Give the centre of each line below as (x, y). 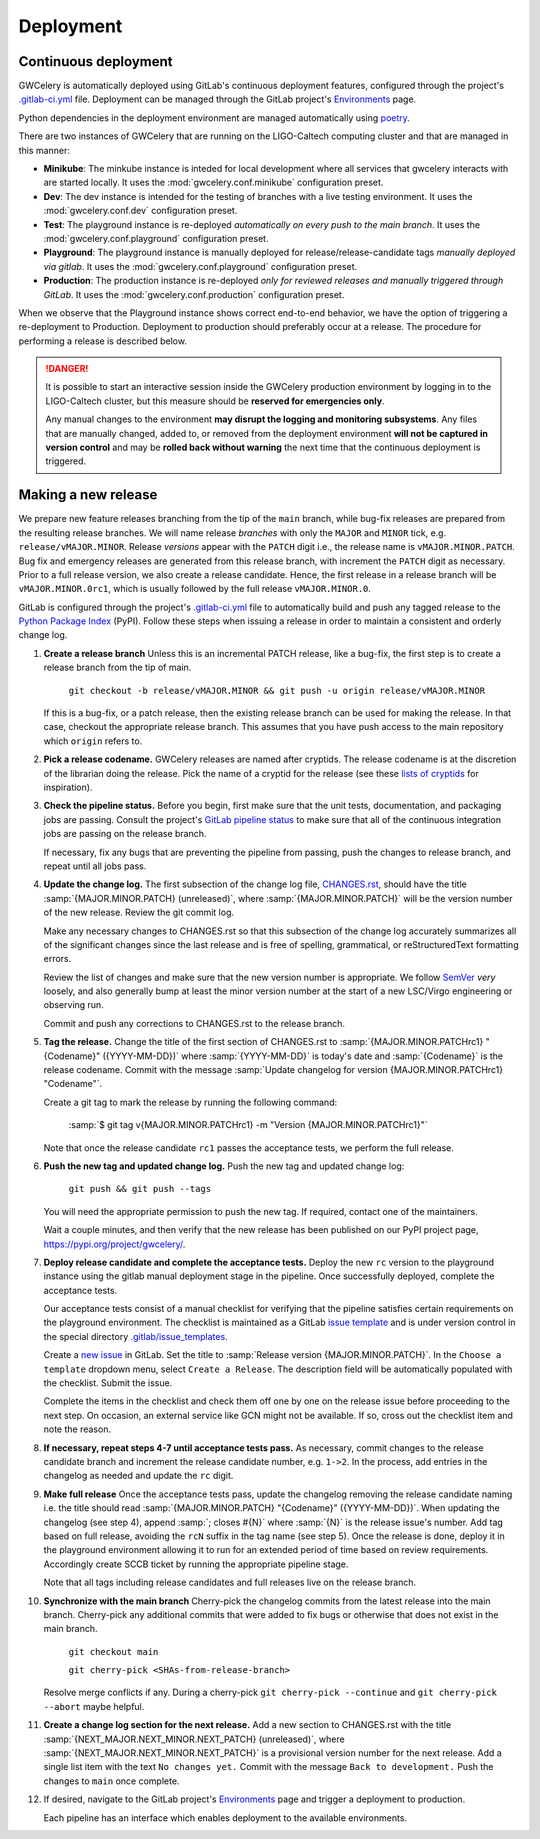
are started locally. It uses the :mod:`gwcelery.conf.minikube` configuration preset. (213, 182)
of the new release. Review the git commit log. (139, 912)
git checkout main (113, 1651)
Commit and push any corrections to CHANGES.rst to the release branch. (194, 1023)
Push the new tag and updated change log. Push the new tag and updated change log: (224, 1166)
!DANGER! (67, 369)
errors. (57, 959)
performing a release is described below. (102, 341)
